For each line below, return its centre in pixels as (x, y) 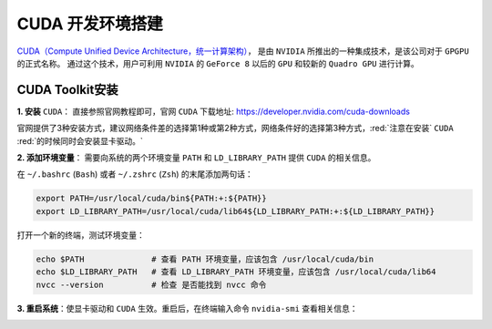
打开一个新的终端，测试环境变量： (81, 235)
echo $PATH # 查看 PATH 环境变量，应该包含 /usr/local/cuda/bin (205, 259)
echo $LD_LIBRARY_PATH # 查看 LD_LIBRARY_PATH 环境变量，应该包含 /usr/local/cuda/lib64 (236, 272)
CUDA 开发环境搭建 (90, 24)
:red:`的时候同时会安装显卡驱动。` (80, 140)
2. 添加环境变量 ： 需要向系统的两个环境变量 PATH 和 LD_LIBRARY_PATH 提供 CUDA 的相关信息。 (196, 158)
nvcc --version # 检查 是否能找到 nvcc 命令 (151, 284)
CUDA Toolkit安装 (67, 90)
